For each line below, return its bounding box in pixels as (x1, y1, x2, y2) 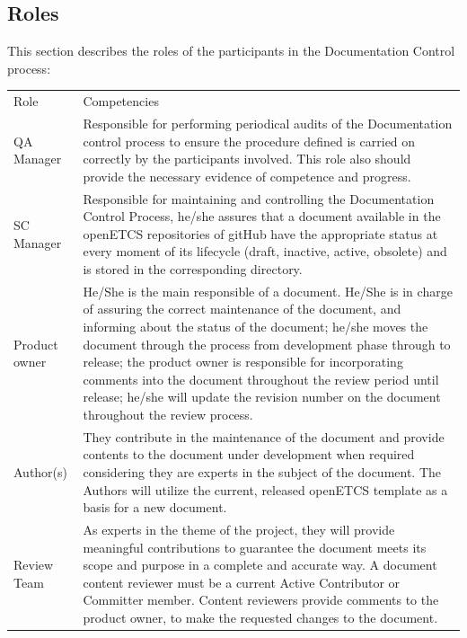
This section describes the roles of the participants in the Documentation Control (7, 41, 455, 60)
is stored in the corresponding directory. (83, 259, 303, 278)
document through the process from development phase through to (83, 334, 451, 353)
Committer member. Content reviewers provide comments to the (83, 590, 439, 609)
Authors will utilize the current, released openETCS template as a (83, 480, 448, 499)
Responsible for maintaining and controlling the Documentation (83, 189, 435, 208)
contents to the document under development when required (83, 445, 415, 464)
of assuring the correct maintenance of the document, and (83, 299, 401, 318)
